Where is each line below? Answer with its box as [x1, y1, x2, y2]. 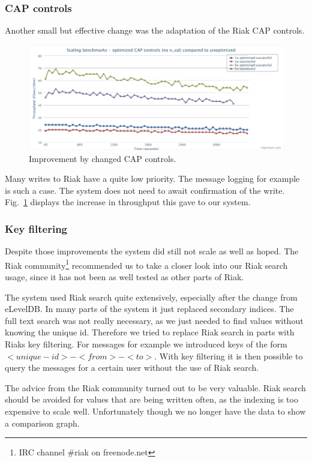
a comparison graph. [5, 416, 80, 429]
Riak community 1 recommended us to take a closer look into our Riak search [5, 257, 288, 271]
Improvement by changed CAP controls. [29, 152, 176, 164]
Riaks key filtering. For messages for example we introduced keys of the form [5, 337, 287, 350]
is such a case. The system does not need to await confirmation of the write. [5, 184, 285, 196]
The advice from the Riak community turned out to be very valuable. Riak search [5, 381, 306, 394]
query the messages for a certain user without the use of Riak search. [5, 361, 259, 374]
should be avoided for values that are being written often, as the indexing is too [5, 393, 298, 406]
